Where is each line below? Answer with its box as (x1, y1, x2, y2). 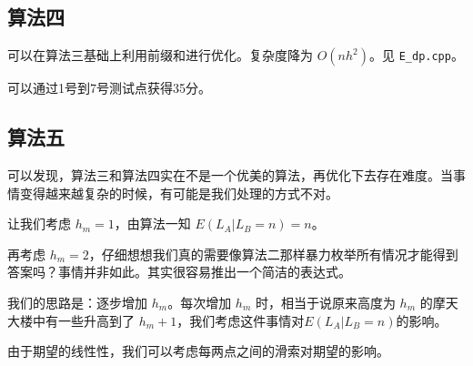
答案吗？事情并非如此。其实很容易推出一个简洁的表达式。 (7, 262, 351, 281)
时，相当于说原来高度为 (255, 292, 396, 311)
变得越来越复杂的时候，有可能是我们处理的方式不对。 (19, 183, 338, 202)
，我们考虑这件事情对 (176, 310, 305, 330)
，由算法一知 (114, 214, 191, 233)
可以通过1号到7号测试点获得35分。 (7, 78, 211, 97)
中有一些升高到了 (32, 310, 135, 330)
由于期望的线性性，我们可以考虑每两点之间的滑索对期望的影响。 (7, 341, 389, 361)
